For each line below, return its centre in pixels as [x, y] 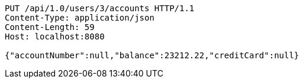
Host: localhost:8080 [55, 36]
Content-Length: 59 [50, 27]
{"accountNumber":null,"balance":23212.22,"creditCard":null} [152, 55]
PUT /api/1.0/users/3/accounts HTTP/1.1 [100, 8]
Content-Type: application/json [80, 18]
